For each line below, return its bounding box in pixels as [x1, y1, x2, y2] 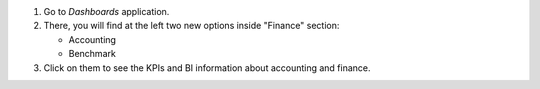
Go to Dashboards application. [43, 6, 170, 17]
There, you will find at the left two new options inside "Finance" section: [43, 20, 340, 32]
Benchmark [68, 48, 117, 60]
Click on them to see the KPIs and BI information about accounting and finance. [43, 61, 371, 74]
